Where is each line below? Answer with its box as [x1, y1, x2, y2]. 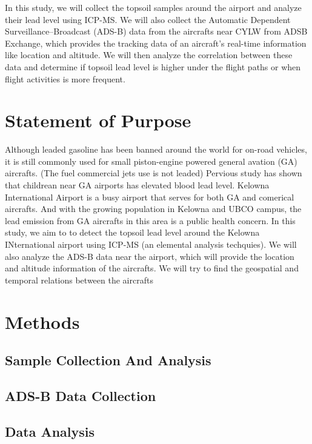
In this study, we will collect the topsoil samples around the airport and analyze [5, 1, 302, 13]
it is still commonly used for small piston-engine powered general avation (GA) [5, 154, 297, 167]
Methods [5, 309, 80, 334]
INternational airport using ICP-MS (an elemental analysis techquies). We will [5, 238, 297, 251]
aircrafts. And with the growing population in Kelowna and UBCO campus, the [5, 202, 302, 215]
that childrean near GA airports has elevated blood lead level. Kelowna [5, 179, 270, 191]
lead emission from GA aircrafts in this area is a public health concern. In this [5, 214, 296, 227]
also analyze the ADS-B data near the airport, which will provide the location [5, 250, 294, 262]
